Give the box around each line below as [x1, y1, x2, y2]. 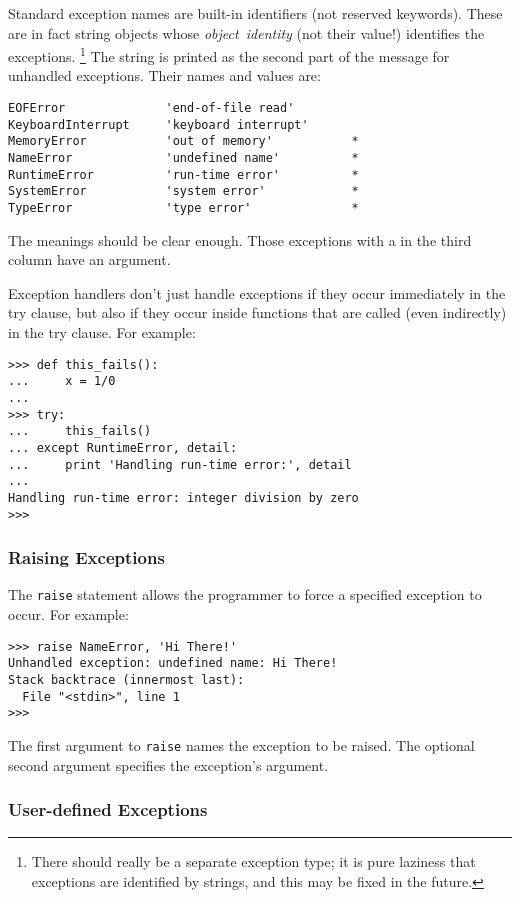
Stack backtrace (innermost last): [8, 672, 245, 687]
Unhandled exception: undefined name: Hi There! [8, 656, 338, 671]
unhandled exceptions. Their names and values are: [8, 65, 321, 86]
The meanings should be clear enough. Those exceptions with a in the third [8, 229, 472, 250]
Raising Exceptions [8, 545, 165, 570]
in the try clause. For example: [8, 322, 196, 342]
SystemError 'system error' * [8, 184, 359, 199]
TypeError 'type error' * [8, 200, 359, 215]
